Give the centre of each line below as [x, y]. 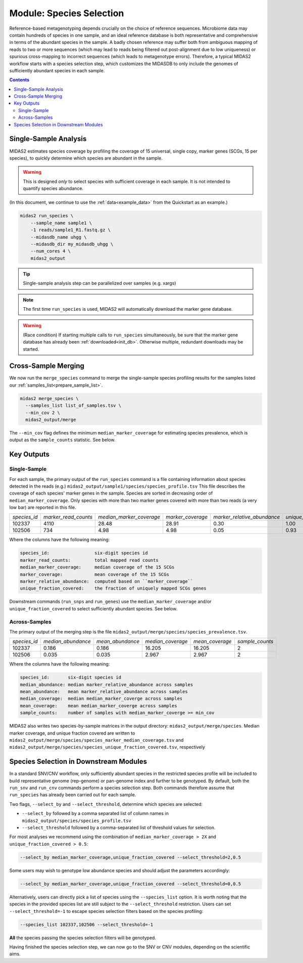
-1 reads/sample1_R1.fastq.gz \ [71, 230]
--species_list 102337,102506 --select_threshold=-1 [87, 924]
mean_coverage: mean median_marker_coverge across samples [98, 706]
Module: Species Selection [67, 13]
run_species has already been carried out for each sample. [73, 795]
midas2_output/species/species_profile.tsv [77, 821]
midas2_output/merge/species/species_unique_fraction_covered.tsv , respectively [107, 747]
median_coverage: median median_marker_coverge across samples [101, 699]
